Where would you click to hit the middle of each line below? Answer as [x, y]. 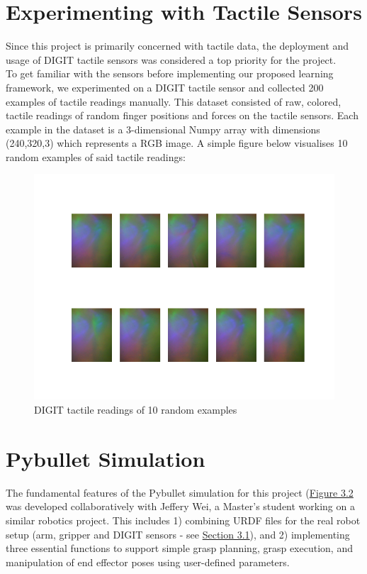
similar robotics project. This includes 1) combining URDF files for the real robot [183, 520]
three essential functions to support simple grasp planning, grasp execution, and [179, 548]
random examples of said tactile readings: [96, 156]
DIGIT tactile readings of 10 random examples [136, 410]
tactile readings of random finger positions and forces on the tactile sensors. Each [182, 115]
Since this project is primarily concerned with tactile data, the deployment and [177, 46]
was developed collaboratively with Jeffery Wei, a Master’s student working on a [180, 506]
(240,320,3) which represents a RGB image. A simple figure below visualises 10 [177, 143]
